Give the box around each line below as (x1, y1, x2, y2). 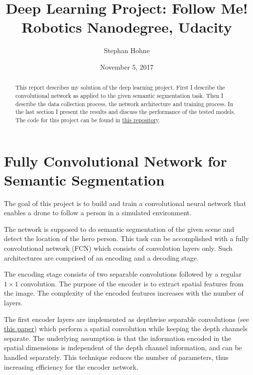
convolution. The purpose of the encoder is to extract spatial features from (20, 278, 244, 288)
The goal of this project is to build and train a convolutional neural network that (4, 198, 246, 208)
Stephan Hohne (104, 45, 150, 56)
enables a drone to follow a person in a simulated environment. (4, 207, 192, 218)
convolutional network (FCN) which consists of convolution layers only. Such (4, 243, 233, 253)
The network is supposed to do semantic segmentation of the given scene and (4, 224, 234, 234)
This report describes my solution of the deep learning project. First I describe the (15, 83, 225, 92)
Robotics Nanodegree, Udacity (21, 17, 232, 37)
